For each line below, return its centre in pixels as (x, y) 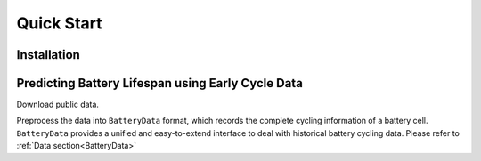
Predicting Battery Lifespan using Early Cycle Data (159, 83)
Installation (48, 55)
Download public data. (58, 105)
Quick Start (59, 23)
